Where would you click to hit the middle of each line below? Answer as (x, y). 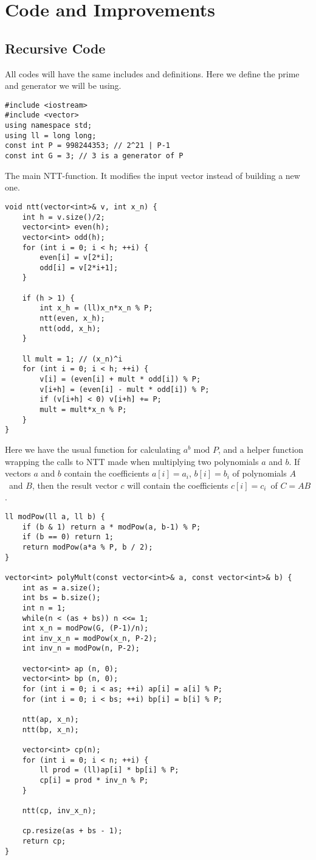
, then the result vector (75, 485)
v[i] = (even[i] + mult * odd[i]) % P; (120, 379)
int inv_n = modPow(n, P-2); (81, 648)
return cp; (44, 841)
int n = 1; (44, 608)
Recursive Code (55, 48)
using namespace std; (49, 126)
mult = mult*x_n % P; (83, 410)
